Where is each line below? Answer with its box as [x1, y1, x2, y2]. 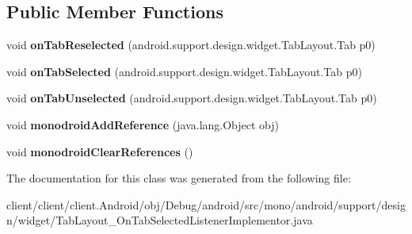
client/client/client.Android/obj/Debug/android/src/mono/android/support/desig [6, 196, 406, 213]
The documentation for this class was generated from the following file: [6, 170, 351, 186]
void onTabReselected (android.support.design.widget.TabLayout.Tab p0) [6, 36, 376, 53]
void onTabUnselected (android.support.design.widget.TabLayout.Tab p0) [6, 90, 377, 106]
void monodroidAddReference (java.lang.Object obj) [6, 116, 280, 132]
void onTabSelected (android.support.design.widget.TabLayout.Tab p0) [6, 63, 362, 79]
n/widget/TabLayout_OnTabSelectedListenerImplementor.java [6, 212, 313, 228]
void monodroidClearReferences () [6, 143, 193, 159]
